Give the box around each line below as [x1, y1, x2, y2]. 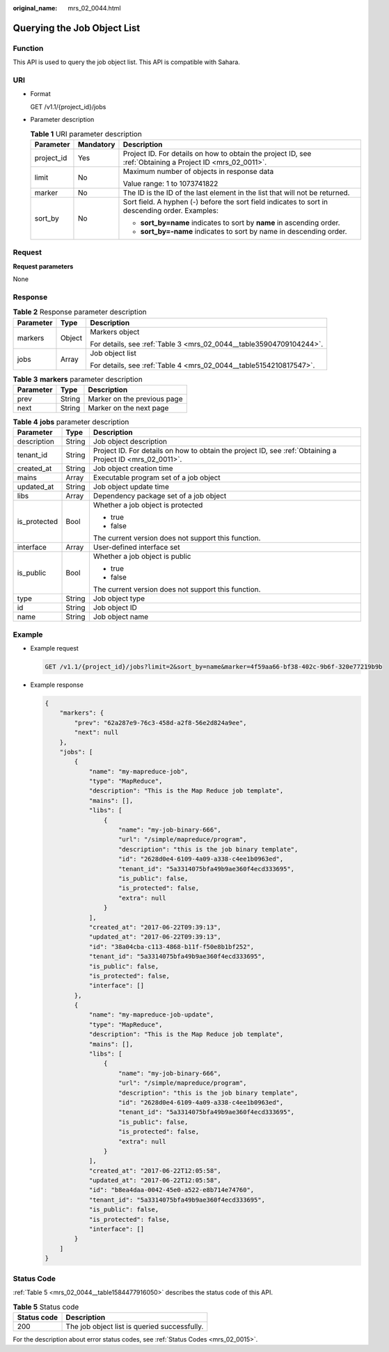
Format [30, 90, 51, 98]
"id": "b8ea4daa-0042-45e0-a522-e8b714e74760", [88, 1186, 255, 1194]
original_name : [13, 4, 58, 12]
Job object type [93, 594, 145, 603]
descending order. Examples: [122, 205, 219, 215]
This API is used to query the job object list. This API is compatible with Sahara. [13, 58, 240, 66]
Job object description [93, 437, 167, 447]
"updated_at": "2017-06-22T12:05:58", [88, 1177, 222, 1184]
